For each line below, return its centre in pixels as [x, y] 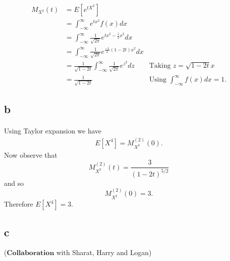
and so [14, 183]
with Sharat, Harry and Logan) [104, 252]
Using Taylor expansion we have [53, 131]
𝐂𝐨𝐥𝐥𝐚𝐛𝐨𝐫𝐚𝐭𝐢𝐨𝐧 [30, 253]
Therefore [19, 204]
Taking [160, 66]
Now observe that [31, 154]
